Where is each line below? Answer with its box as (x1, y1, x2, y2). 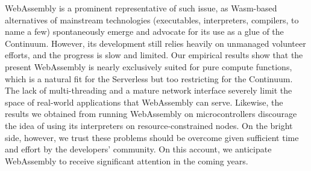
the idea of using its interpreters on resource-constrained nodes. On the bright (5, 119, 293, 131)
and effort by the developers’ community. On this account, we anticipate (5, 143, 272, 155)
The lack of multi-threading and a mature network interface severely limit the (5, 84, 292, 97)
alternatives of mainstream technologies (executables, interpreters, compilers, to (5, 13, 299, 26)
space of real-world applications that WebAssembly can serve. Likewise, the (5, 95, 283, 108)
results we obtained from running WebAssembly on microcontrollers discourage (5, 107, 297, 120)
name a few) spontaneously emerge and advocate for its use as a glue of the (5, 25, 284, 38)
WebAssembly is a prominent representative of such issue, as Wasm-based (5, 2, 277, 14)
